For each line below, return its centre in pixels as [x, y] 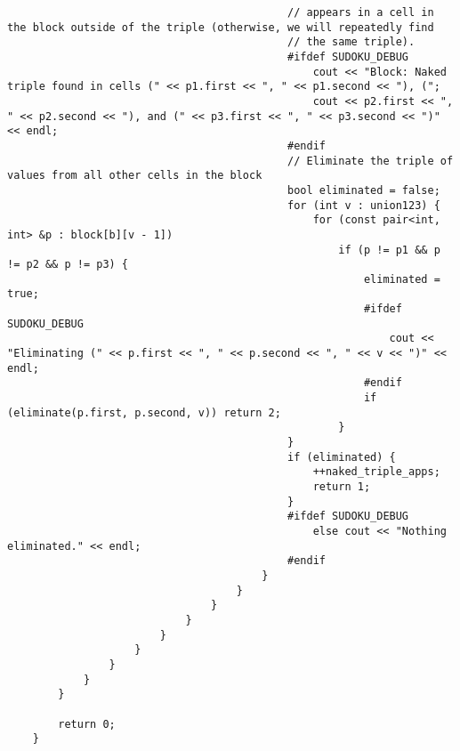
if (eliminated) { [342, 457]
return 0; [87, 724]
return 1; [342, 487]
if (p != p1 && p [389, 250]
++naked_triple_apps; [376, 472]
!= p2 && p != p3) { [68, 265]
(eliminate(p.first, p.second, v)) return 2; [144, 412]
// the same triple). [351, 42]
